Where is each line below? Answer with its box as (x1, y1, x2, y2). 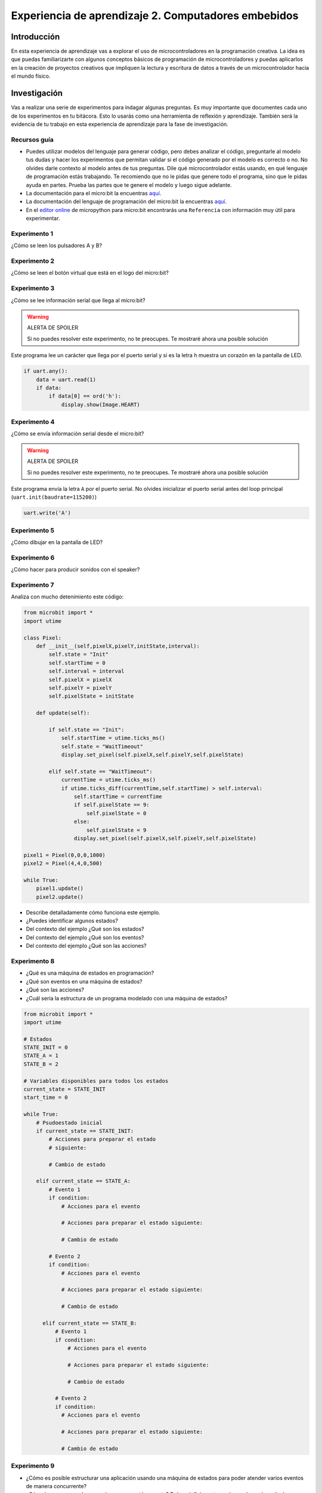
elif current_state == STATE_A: (36, 1178, 131, 1185)
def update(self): (36, 709, 90, 717)
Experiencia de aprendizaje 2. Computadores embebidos (11, 9, 299, 22)
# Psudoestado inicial (36, 1119, 103, 1126)
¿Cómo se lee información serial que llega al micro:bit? (11, 296, 145, 304)
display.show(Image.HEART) (61, 401, 140, 408)
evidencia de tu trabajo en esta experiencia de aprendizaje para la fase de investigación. (11, 120, 229, 128)
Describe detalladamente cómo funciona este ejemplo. (26, 908, 160, 916)
